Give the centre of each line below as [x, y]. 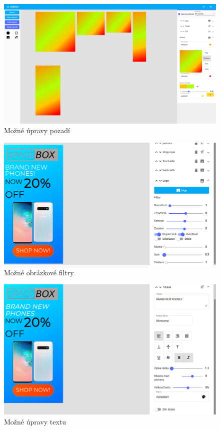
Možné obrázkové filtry [39, 272]
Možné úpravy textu [35, 422]
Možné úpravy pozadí [37, 130]
